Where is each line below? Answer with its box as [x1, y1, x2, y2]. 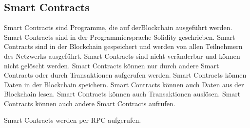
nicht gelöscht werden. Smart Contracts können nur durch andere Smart [4, 60, 219, 70]
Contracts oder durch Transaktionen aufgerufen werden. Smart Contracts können [4, 70, 247, 80]
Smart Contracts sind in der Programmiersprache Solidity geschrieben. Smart [4, 32, 235, 42]
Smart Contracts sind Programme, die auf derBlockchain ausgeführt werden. [4, 22, 232, 32]
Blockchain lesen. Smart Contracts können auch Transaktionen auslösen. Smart [4, 89, 241, 99]
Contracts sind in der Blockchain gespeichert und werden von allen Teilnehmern [4, 41, 243, 51]
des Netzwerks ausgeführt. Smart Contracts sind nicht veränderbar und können [4, 50, 240, 61]
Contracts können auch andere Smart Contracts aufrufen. [4, 98, 175, 108]
